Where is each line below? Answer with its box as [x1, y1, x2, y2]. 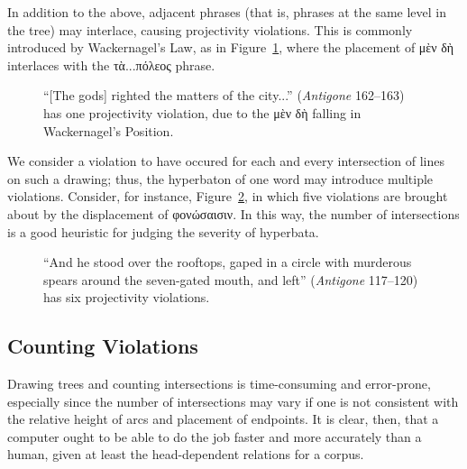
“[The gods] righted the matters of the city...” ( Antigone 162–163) [43, 86, 405, 105]
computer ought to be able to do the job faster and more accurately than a [7, 427, 422, 446]
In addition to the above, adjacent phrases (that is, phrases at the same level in [7, 3, 447, 21]
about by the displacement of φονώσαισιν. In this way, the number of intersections [7, 204, 460, 223]
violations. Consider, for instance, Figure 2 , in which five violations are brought [7, 187, 448, 206]
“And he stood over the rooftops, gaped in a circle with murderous [43, 253, 412, 271]
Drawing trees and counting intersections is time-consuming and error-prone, [7, 374, 431, 393]
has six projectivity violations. [43, 288, 210, 307]
